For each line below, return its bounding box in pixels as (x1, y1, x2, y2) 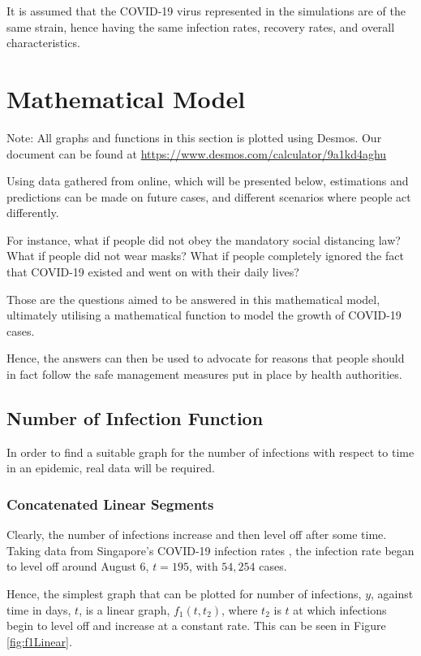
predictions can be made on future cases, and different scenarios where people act (6, 188, 411, 205)
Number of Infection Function (6, 406, 264, 431)
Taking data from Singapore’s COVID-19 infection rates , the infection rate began (6, 541, 415, 558)
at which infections (293, 601, 387, 618)
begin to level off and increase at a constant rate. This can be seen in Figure (6, 617, 386, 634)
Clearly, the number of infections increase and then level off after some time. (6, 526, 387, 543)
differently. (6, 204, 59, 221)
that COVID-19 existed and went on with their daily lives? (6, 263, 299, 280)
